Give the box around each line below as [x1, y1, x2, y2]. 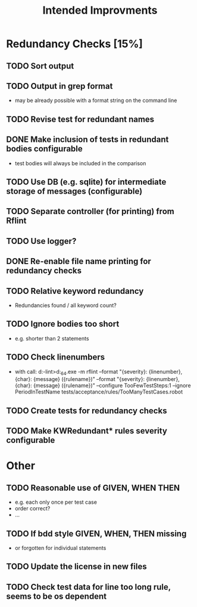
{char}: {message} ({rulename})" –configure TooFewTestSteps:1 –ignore [14, 382, 192, 389]
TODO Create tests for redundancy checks [6, 405, 167, 416]
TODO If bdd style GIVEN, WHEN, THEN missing [6, 528, 187, 538]
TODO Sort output [6, 61, 74, 71]
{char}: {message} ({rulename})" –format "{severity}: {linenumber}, [14, 376, 180, 383]
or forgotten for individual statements [14, 544, 107, 552]
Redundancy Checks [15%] [6, 37, 143, 51]
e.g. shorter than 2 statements [14, 335, 89, 342]
